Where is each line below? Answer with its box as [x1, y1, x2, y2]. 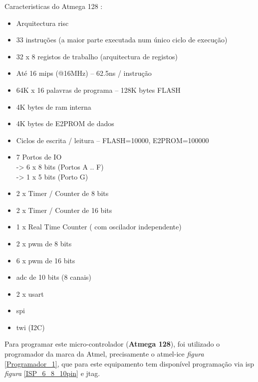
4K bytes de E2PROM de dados [16, 118, 114, 129]
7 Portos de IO [16, 152, 62, 162]
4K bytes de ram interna [16, 101, 91, 112]
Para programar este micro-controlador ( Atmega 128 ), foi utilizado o [4, 339, 220, 349]
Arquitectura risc [16, 17, 69, 28]
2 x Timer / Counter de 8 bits [16, 188, 109, 198]
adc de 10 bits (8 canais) [16, 272, 92, 282]
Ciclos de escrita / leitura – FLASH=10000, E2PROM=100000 [16, 135, 209, 145]
